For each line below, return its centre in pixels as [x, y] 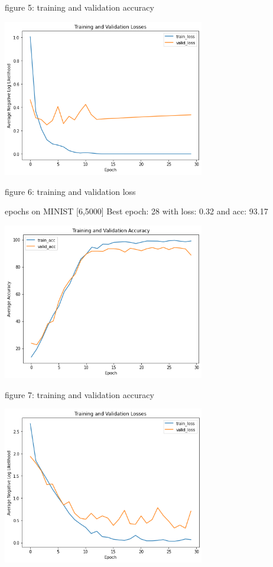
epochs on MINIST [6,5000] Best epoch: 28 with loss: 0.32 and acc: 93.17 [136, 211]
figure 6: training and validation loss [70, 191]
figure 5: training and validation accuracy [79, 7]
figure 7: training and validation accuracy [79, 394]
